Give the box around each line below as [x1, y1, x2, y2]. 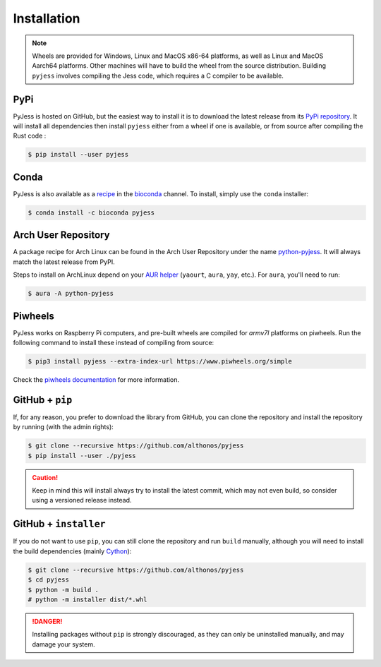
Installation [13, 11, 80, 26]
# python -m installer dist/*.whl [28, 595, 147, 603]
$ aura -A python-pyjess [28, 289, 114, 298]
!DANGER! [32, 617, 63, 625]
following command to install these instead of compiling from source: [13, 339, 214, 347]
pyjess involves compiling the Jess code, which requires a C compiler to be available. [32, 71, 284, 80]
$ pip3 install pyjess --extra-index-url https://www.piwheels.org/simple [28, 357, 293, 366]
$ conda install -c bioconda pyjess [28, 208, 155, 217]
